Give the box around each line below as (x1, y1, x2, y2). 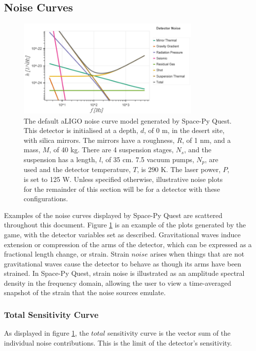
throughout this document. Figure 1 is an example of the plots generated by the (4, 219, 246, 230)
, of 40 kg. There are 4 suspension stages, (49, 144, 174, 155)
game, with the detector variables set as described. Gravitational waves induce (4, 229, 241, 239)
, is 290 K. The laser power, (137, 164, 221, 175)
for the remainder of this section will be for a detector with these (24, 183, 220, 194)
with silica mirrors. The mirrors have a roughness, (24, 134, 175, 145)
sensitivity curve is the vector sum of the (107, 328, 231, 338)
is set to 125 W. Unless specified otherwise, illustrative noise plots (24, 174, 223, 184)
